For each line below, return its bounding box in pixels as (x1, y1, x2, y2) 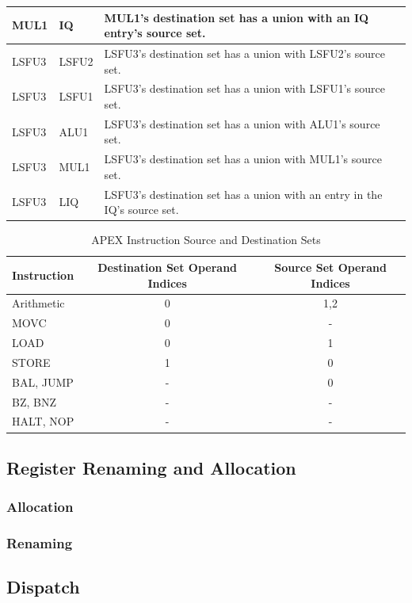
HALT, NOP (12, 413, 74, 429)
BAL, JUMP (12, 373, 74, 390)
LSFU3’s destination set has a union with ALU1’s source (104, 115, 380, 132)
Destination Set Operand (97, 258, 238, 275)
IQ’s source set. (104, 201, 179, 218)
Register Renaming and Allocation (6, 455, 296, 479)
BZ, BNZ (12, 393, 56, 410)
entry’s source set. (104, 25, 206, 41)
